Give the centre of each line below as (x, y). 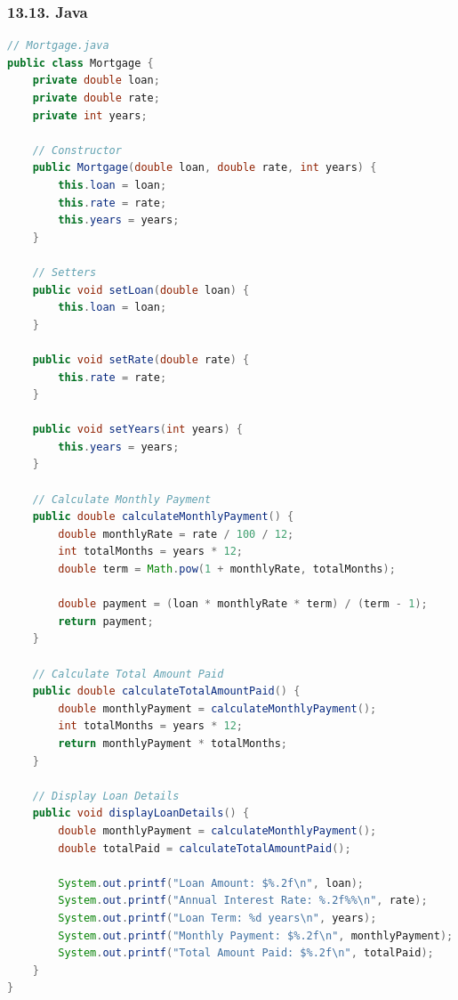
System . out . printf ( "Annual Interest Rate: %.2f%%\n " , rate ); (243, 901)
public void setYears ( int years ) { (137, 430)
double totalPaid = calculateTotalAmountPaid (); (205, 848)
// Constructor (77, 150)
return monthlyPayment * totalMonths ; (173, 743)
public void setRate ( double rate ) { (141, 359)
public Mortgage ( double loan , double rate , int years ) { (205, 168)
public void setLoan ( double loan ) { (141, 290)
